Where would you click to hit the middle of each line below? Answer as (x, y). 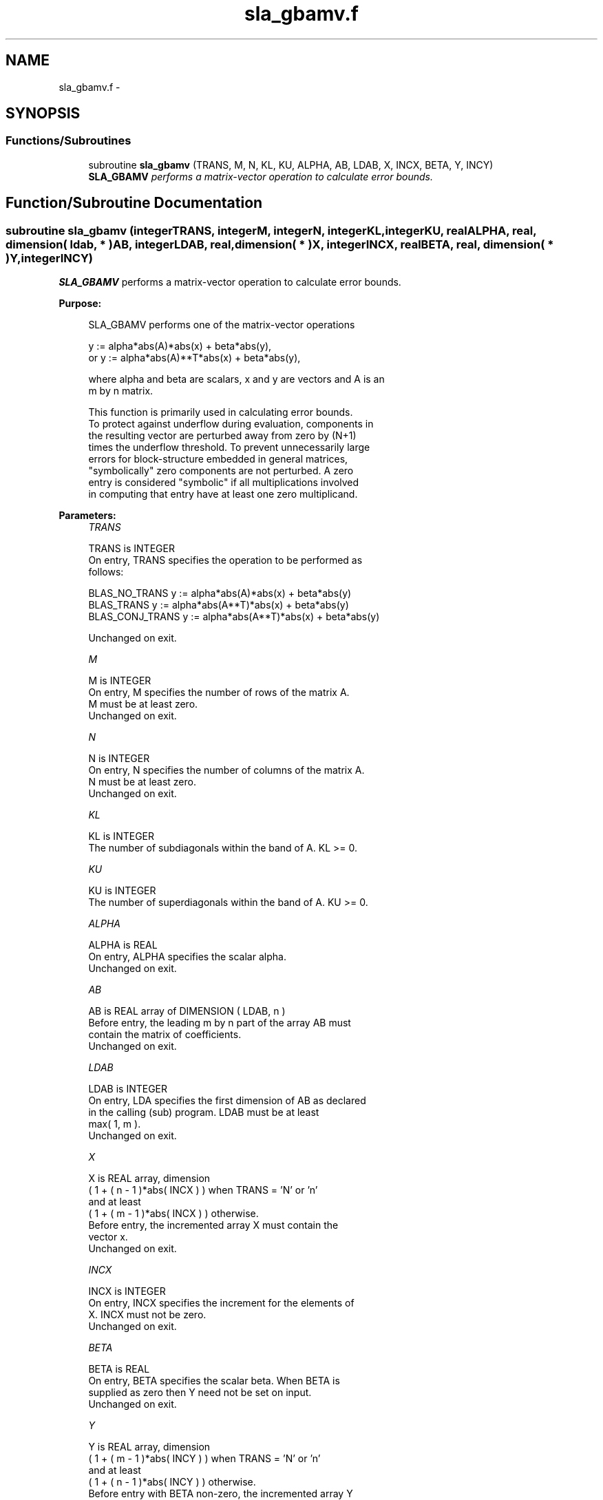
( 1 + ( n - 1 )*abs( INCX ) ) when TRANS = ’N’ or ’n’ (203, 1190)
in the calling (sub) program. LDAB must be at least (204, 1112)
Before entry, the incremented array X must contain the (213, 1225)
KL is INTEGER (121, 836)
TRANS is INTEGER (131, 549)
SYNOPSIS (43, 114)
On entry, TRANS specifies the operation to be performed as (225, 560)
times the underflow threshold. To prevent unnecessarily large (229, 447)
